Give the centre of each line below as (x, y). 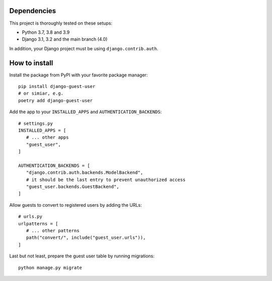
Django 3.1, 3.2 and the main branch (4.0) (65, 39)
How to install (31, 63)
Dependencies (33, 11)
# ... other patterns (53, 231)
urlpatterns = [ (38, 223)
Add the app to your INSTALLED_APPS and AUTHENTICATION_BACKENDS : (86, 112)
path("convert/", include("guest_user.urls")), (86, 238)
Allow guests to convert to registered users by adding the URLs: (76, 205)
